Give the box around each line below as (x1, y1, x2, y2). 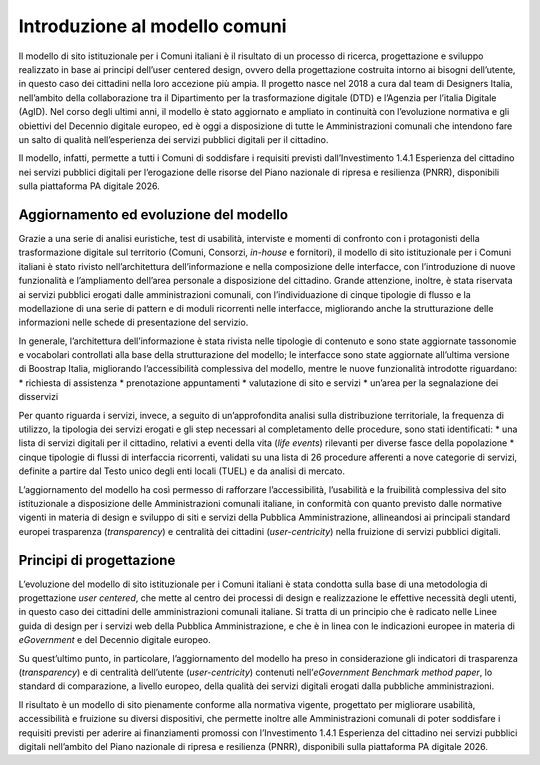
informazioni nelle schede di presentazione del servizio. (18, 316, 249, 329)
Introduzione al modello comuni (18, 15, 287, 37)
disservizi (18, 391, 59, 403)
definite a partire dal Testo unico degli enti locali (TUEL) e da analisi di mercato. (18, 465, 345, 477)
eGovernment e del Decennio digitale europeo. (18, 634, 212, 646)
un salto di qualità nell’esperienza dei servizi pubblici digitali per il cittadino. (18, 133, 329, 145)
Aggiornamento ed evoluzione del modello (18, 206, 289, 223)
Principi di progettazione (18, 551, 176, 569)
